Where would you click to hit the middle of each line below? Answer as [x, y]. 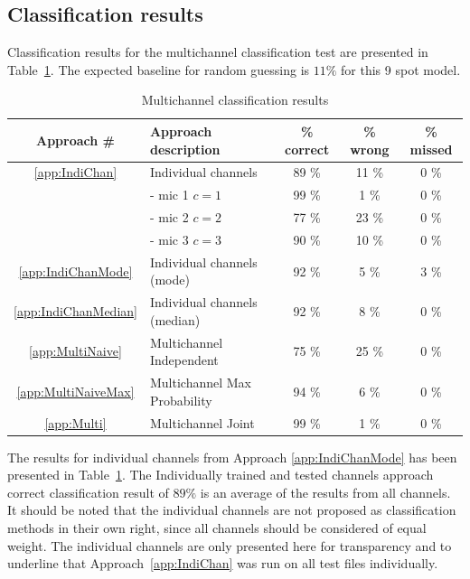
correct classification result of [88, 492]
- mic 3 [169, 239]
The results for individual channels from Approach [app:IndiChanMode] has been [232, 457]
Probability [181, 400]
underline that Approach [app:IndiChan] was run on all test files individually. [223, 563]
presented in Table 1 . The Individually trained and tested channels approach [221, 475]
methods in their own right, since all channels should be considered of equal [217, 528]
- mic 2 [169, 217]
